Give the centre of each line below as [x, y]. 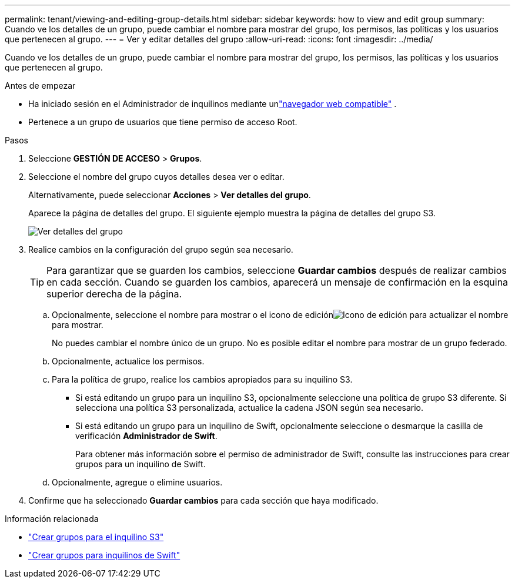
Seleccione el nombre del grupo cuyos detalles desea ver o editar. [156, 177]
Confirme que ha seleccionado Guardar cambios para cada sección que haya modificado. [203, 500]
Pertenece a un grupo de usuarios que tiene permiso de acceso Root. [163, 122]
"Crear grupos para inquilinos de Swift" [104, 555]
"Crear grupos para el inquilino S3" [96, 537]
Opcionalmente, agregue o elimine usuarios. [137, 482]
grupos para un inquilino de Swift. [141, 464]
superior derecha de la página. [114, 294]
